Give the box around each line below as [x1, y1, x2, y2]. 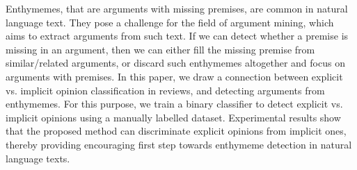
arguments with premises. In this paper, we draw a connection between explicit [6, 69, 343, 83]
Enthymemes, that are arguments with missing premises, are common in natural [6, 1, 348, 15]
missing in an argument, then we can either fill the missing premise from [6, 42, 315, 56]
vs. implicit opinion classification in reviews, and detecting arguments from [6, 83, 325, 97]
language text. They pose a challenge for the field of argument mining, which [6, 15, 334, 29]
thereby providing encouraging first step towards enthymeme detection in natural [6, 137, 352, 151]
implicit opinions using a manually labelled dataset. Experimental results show [6, 110, 341, 124]
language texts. [6, 151, 70, 165]
